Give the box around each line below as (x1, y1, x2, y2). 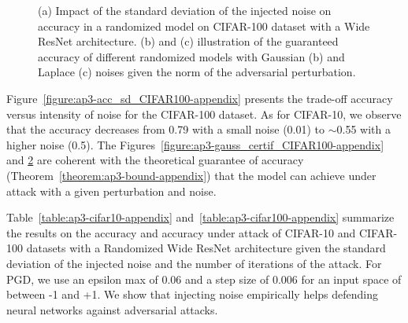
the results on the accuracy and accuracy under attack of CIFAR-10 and (6, 224, 356, 240)
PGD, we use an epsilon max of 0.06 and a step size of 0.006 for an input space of (6, 270, 402, 287)
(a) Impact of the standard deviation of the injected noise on (38, 2, 332, 18)
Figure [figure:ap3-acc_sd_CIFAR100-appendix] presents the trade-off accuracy (6, 90, 393, 106)
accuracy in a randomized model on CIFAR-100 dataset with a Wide (38, 17, 370, 34)
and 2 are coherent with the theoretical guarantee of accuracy (6, 152, 304, 168)
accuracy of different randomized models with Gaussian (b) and (38, 48, 345, 64)
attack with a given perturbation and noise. (6, 182, 217, 199)
